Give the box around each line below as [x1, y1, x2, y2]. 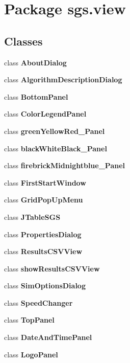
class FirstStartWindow [4, 177, 86, 188]
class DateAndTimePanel [4, 332, 92, 343]
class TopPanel [4, 314, 55, 325]
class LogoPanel [4, 349, 58, 359]
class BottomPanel [4, 91, 68, 102]
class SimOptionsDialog [4, 280, 86, 291]
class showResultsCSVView [4, 263, 100, 274]
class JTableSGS [4, 211, 61, 222]
